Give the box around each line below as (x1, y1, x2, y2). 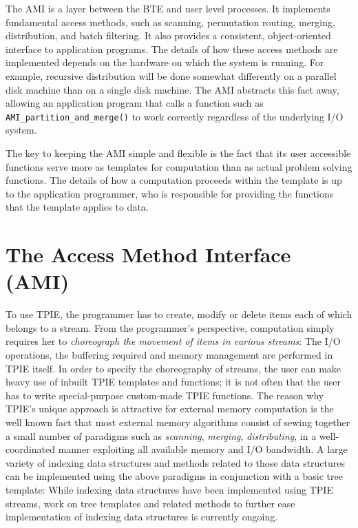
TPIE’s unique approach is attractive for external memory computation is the (6, 401, 334, 416)
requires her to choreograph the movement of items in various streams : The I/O (6, 334, 341, 348)
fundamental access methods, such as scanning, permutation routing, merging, (6, 14, 335, 29)
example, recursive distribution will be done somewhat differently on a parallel (6, 68, 337, 83)
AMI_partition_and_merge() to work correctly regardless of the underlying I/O (6, 109, 344, 123)
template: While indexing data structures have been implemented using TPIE (6, 483, 333, 496)
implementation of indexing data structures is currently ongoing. (6, 509, 278, 524)
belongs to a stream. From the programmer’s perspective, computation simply (6, 320, 335, 335)
